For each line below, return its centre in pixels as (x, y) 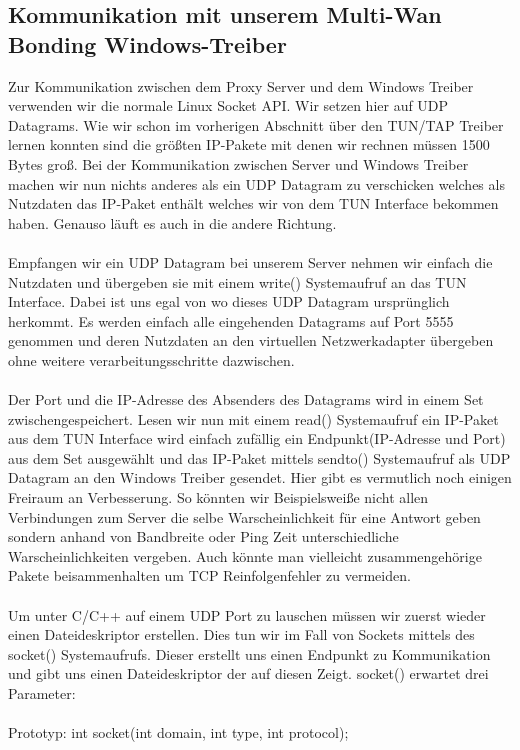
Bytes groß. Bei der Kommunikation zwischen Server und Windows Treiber (238, 163)
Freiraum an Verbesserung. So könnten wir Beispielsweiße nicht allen (218, 497)
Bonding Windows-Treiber (147, 43)
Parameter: (42, 693)
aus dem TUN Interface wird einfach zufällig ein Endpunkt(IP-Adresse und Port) (257, 438)
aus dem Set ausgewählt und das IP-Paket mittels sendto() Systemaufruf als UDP (259, 457)
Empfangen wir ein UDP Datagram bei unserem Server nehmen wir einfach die (250, 261)
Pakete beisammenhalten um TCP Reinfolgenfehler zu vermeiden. (209, 575)
